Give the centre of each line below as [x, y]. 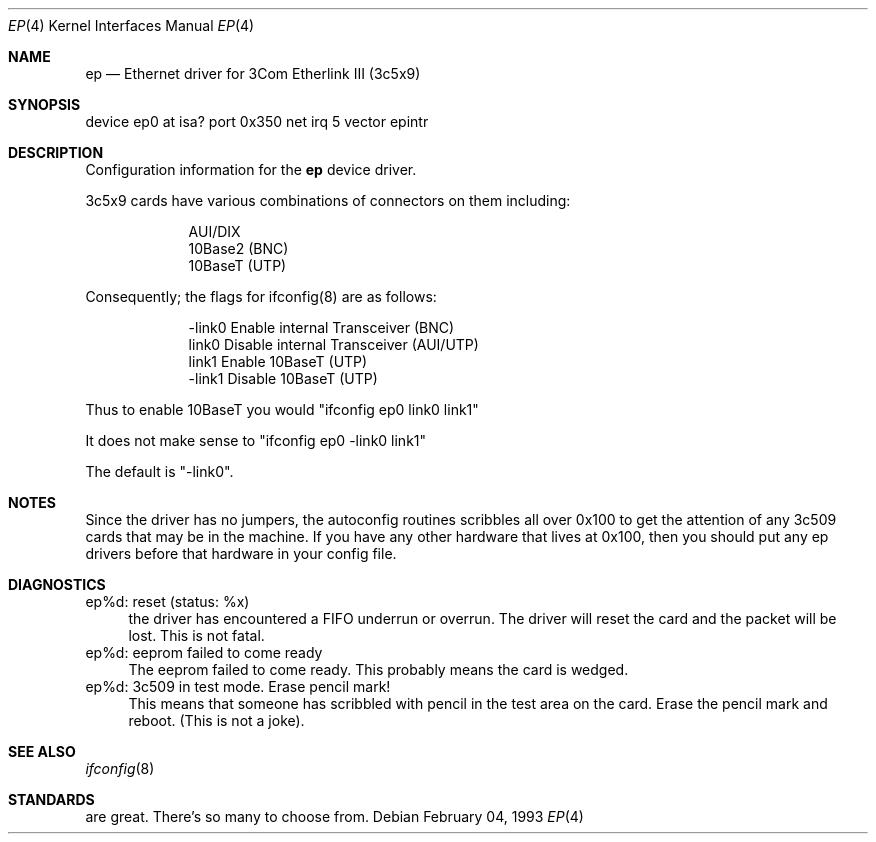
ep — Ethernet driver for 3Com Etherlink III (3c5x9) [253, 73]
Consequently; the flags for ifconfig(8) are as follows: [261, 296]
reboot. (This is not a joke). [216, 720]
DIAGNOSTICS [57, 584]
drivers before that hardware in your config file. [241, 553]
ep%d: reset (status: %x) [167, 601]
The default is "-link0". [159, 471]
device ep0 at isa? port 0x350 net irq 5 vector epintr [257, 121]
